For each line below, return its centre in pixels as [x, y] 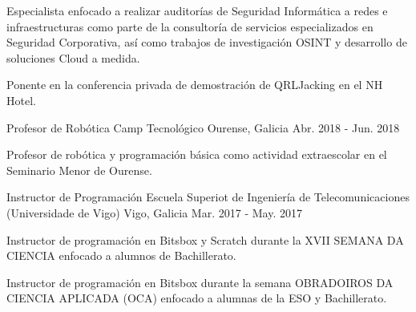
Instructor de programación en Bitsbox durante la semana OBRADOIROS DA [200, 282]
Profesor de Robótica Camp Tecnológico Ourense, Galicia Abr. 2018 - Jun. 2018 [203, 127]
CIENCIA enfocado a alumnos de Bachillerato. [121, 255]
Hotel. [21, 100]
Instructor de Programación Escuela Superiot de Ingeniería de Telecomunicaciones [208, 197]
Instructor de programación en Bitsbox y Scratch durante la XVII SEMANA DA [205, 239]
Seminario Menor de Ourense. [79, 170]
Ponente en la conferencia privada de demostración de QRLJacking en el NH [195, 85]
